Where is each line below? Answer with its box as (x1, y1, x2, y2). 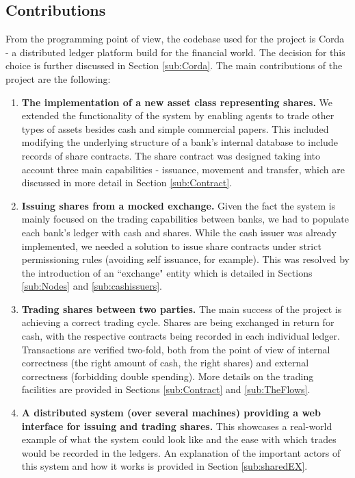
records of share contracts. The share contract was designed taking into (21, 148, 321, 162)
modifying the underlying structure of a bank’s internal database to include (21, 135, 338, 149)
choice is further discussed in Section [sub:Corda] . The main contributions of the (5, 58, 343, 73)
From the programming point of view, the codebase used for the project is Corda (5, 32, 345, 46)
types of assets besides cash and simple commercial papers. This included (21, 121, 329, 136)
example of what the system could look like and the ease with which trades (21, 432, 337, 446)
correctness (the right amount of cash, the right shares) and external (21, 355, 309, 370)
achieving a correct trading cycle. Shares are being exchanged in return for (21, 315, 334, 329)
